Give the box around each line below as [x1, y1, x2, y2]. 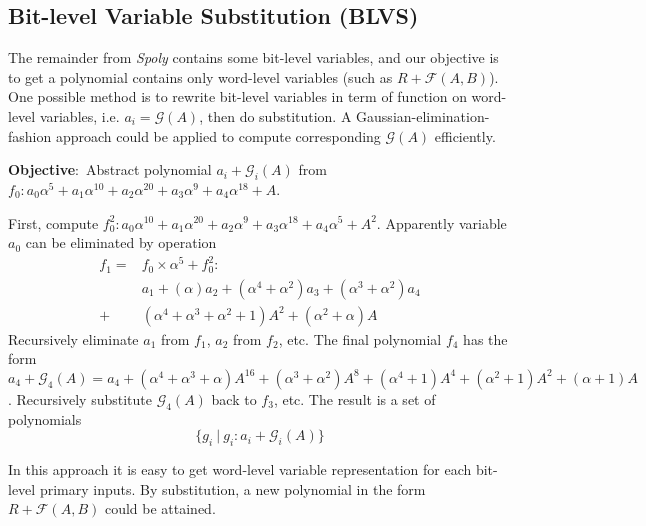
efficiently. [434, 125, 496, 146]
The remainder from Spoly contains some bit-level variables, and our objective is [8, 47, 499, 68]
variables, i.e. [39, 105, 120, 126]
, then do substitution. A [199, 105, 352, 126]
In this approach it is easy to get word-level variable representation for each [8, 459, 472, 480]
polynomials [8, 408, 82, 429]
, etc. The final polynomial [278, 328, 442, 349]
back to [211, 388, 257, 409]
